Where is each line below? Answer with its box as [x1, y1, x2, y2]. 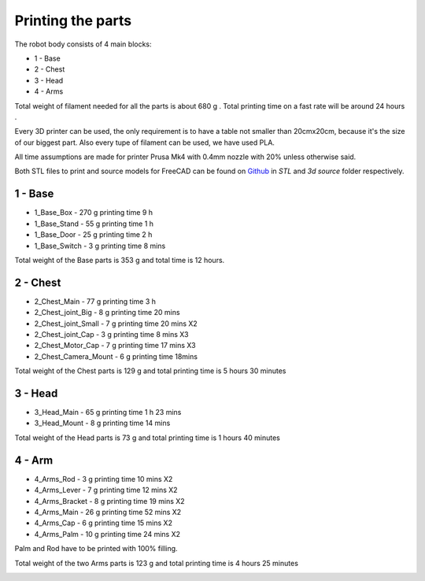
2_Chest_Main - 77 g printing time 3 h [34, 296, 157, 306]
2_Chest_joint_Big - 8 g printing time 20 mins [34, 308, 180, 317]
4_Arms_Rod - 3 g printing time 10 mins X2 [34, 474, 173, 483]
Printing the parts [14, 12, 132, 29]
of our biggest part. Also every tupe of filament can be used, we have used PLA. [14, 138, 275, 147]
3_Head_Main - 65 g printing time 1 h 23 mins [34, 408, 182, 417]
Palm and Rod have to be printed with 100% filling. [14, 544, 178, 553]
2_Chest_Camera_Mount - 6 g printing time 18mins [34, 351, 198, 361]
